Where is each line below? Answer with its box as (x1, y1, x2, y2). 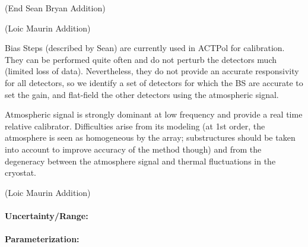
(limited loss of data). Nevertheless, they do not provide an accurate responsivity (5, 65, 299, 77)
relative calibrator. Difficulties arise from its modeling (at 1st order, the (5, 119, 265, 132)
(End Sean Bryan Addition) (5, 2, 106, 14)
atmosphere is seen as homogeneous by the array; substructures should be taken (5, 131, 296, 144)
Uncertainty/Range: (5, 209, 88, 221)
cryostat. (5, 166, 37, 179)
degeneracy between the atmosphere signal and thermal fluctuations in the (5, 154, 276, 167)
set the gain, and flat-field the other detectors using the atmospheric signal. (5, 88, 279, 100)
